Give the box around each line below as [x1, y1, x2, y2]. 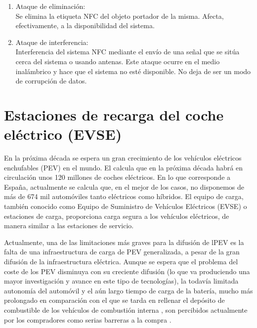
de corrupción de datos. [15, 76, 87, 86]
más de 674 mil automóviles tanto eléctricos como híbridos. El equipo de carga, [4, 191, 244, 202]
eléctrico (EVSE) [4, 124, 122, 144]
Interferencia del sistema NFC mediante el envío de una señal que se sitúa [15, 46, 240, 57]
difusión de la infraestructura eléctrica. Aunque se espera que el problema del [4, 256, 238, 266]
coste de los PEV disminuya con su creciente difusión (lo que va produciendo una [4, 266, 250, 276]
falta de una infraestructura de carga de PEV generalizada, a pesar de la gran [4, 246, 240, 257]
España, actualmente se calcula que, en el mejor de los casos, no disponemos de [4, 181, 245, 192]
